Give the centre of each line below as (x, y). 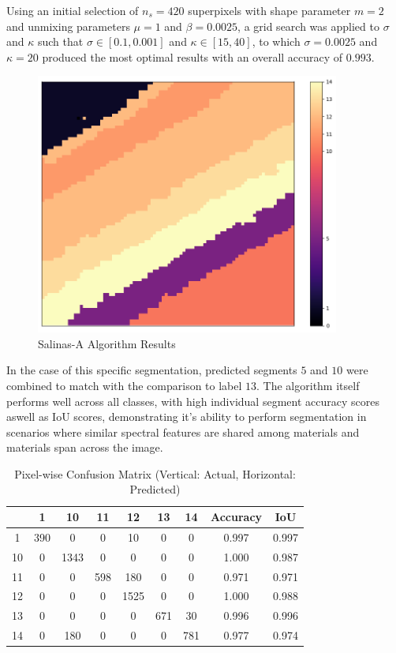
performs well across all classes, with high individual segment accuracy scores (193, 401)
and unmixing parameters (68, 26)
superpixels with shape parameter (269, 10)
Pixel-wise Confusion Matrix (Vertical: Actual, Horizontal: (155, 473)
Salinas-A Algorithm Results (107, 343)
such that (60, 41)
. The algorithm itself (308, 385)
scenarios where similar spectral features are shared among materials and (183, 432)
